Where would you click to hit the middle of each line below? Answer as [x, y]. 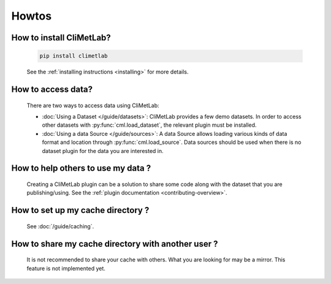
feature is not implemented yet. [66, 268]
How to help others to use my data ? [81, 168]
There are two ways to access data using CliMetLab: [93, 105]
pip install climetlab [74, 56]
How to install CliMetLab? [61, 38]
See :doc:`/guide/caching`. [60, 226]
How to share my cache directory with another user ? [115, 244]
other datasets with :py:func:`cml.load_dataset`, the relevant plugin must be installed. [149, 125]
